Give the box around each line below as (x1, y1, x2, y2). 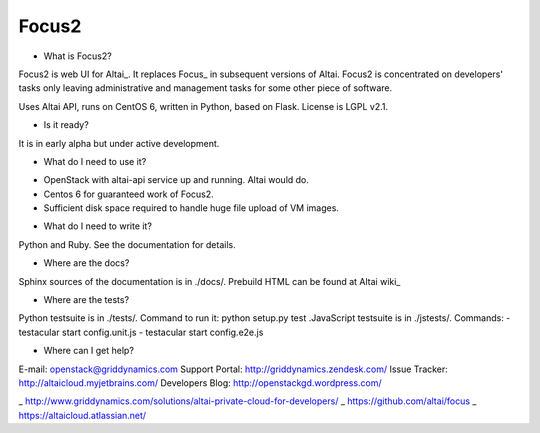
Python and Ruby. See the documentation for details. (18, 238, 236, 250)
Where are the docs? (43, 257, 130, 269)
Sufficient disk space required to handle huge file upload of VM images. (43, 202, 340, 214)
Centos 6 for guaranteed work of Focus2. (43, 188, 214, 200)
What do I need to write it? (43, 220, 152, 232)
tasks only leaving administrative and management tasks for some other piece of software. (18, 82, 393, 94)
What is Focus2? (43, 50, 112, 62)
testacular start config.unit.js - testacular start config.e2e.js (18, 326, 264, 338)
